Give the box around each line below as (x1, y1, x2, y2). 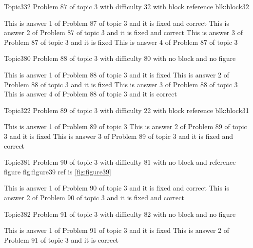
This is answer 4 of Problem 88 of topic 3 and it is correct (4, 89, 177, 99)
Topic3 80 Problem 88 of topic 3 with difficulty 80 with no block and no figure (4, 53, 236, 63)
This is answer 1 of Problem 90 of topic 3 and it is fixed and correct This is (4, 183, 229, 193)
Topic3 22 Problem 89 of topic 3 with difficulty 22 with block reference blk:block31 (4, 105, 249, 115)
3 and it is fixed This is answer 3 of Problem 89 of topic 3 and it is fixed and (4, 131, 234, 141)
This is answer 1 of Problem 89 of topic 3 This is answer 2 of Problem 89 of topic (4, 121, 247, 132)
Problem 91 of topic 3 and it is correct (4, 234, 118, 245)
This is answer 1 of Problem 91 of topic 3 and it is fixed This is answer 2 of (4, 225, 230, 235)
